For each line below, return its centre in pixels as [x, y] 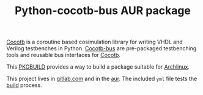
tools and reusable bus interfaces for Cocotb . [64, 55]
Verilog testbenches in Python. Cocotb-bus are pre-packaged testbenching [102, 48]
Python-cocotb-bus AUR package [103, 11]
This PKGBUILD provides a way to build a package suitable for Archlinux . [98, 67]
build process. [24, 85]
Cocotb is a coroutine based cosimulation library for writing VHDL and [95, 42]
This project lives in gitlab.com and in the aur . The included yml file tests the [102, 79]
